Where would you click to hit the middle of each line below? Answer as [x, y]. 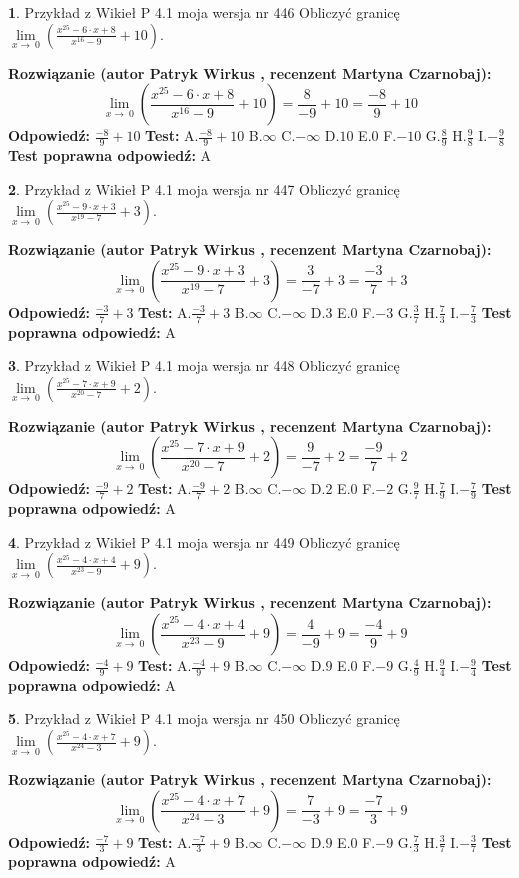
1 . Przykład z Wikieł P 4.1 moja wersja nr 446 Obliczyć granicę [204, 12]
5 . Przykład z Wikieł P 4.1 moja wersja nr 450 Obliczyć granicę [204, 718]
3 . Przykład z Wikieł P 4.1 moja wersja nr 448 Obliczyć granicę [204, 365]
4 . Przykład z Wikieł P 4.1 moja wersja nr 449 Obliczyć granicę [204, 541]
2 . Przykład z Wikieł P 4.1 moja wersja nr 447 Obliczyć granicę [204, 188]
